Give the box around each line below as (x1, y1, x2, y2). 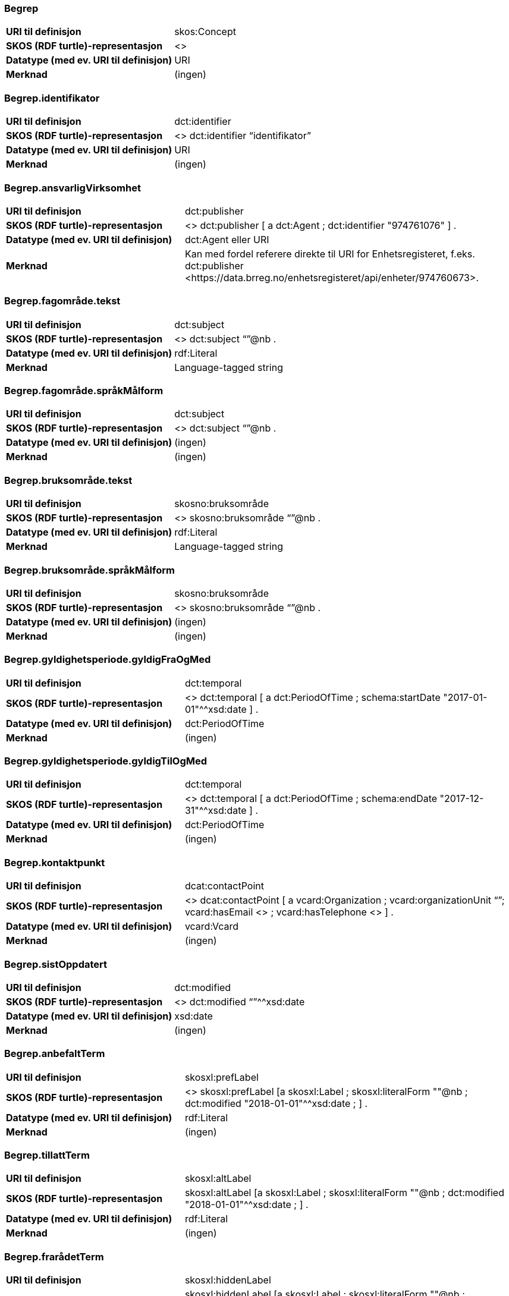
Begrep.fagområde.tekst (4, 295, 121, 307)
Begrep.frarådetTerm (4, 1250, 104, 1263)
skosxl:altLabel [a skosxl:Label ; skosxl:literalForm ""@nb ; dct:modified (184, 1187, 504, 1199)
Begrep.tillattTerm (4, 1149, 90, 1161)
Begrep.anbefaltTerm (4, 1048, 105, 1060)
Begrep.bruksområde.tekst (4, 474, 133, 486)
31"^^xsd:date (184, 804, 247, 817)
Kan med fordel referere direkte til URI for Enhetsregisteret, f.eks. (184, 247, 475, 260)
